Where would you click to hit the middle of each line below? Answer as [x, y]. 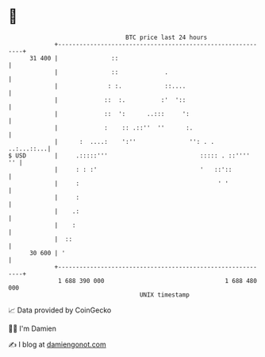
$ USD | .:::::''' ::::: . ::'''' [129, 155]
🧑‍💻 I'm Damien [33, 328]
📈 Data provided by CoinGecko [60, 310]
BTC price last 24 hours [167, 37]
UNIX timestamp [165, 295]
